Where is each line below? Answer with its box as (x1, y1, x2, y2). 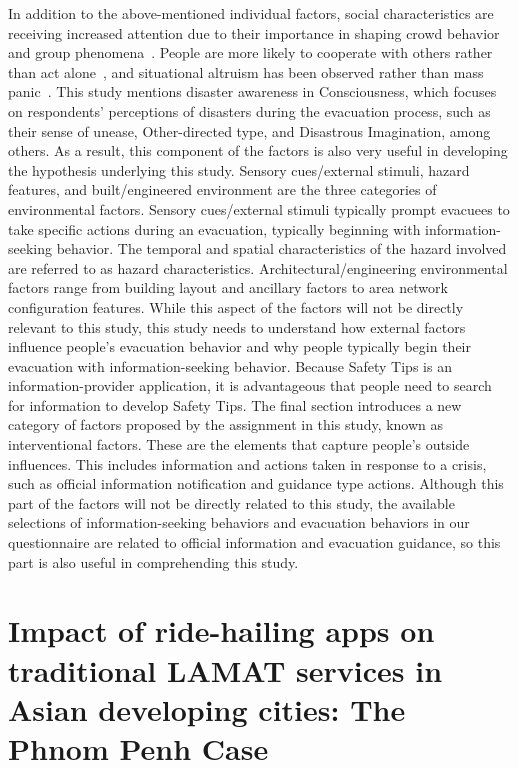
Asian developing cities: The (8, 688, 406, 729)
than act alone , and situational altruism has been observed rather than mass (8, 61, 484, 82)
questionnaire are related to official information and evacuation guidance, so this (8, 532, 501, 553)
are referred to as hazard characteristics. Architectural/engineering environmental (8, 257, 508, 278)
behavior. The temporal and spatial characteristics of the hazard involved (56, 238, 507, 259)
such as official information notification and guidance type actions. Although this (8, 473, 504, 494)
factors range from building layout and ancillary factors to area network (8, 277, 448, 298)
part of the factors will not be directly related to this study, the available (8, 492, 455, 513)
